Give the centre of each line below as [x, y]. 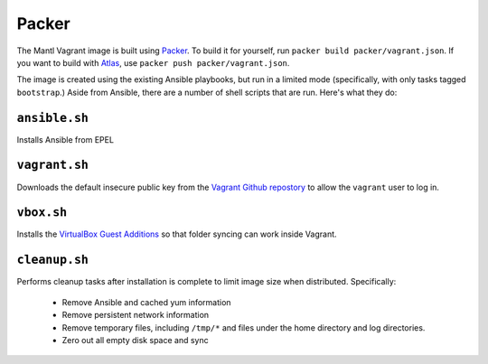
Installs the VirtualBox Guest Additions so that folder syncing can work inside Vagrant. [177, 234]
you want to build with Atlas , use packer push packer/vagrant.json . [153, 62]
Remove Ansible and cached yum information [146, 302]
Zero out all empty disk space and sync [135, 340]
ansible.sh [53, 118]
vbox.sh [42, 213]
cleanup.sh [53, 260]
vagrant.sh [53, 165]
